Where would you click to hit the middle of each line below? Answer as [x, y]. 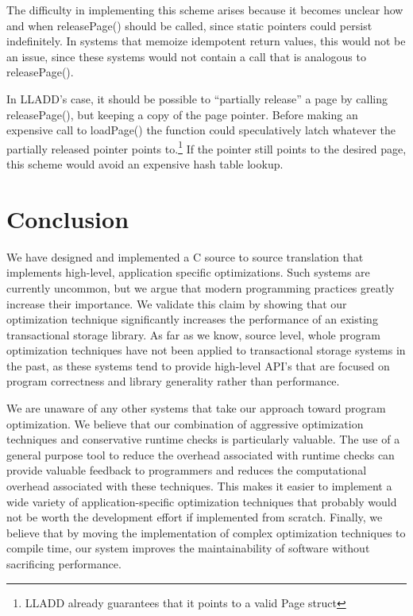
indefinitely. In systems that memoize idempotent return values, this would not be [206, 41]
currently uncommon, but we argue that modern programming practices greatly [201, 287]
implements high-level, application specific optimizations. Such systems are [188, 272]
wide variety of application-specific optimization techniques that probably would [202, 501]
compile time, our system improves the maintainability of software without [188, 548]
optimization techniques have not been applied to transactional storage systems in [206, 350]
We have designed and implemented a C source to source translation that [185, 256]
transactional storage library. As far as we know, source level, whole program [193, 334]
